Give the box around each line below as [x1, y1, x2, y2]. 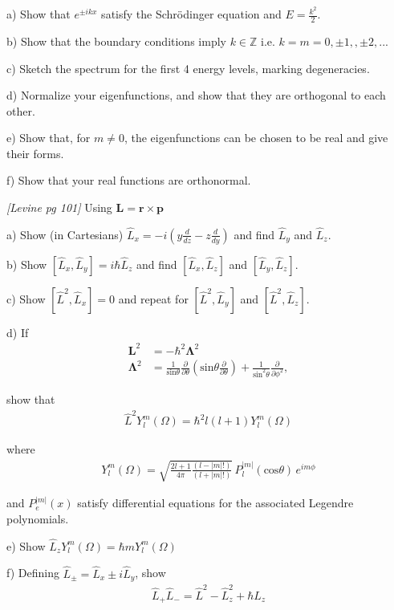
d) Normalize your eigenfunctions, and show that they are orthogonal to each [6, 87, 386, 104]
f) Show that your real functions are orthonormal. [6, 172, 251, 189]
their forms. [6, 144, 64, 161]
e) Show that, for [6, 129, 91, 146]
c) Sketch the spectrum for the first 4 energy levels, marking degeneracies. [6, 59, 370, 76]
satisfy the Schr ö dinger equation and [101, 6, 282, 22]
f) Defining [6, 564, 59, 581]
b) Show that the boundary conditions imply [6, 32, 226, 49]
